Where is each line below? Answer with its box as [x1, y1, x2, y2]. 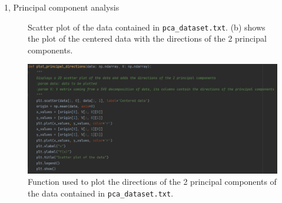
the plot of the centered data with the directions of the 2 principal [28, 32, 267, 45]
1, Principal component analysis [4, 1, 120, 13]
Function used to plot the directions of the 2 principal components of [28, 175, 277, 188]
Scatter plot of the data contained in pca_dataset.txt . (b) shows [28, 21, 266, 33]
